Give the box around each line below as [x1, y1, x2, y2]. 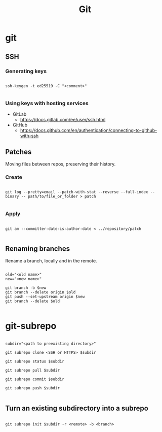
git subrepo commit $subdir [5, 377, 65, 382]
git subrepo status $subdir [5, 359, 65, 364]
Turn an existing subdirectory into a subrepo [5, 404, 148, 412]
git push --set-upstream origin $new [5, 294, 85, 300]
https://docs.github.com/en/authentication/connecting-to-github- [20, 127, 157, 134]
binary [5, 194, 19, 199]
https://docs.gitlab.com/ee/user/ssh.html [20, 117, 106, 123]
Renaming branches [5, 244, 70, 253]
